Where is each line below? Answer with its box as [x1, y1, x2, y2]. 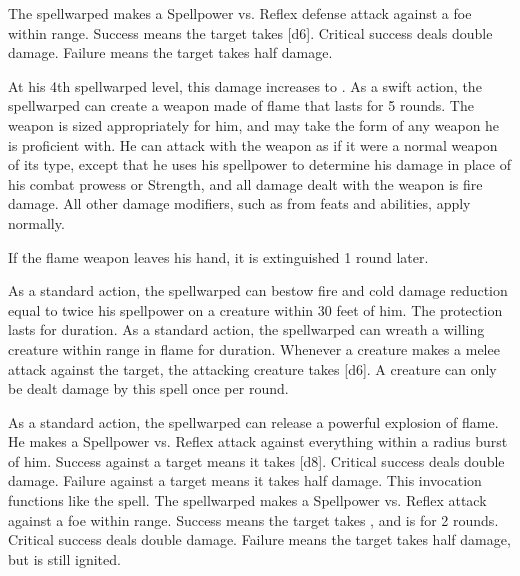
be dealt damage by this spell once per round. [8, 378, 289, 399]
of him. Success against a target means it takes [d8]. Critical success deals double [8, 450, 505, 471]
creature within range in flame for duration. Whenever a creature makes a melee [8, 338, 500, 359]
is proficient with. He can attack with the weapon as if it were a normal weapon [8, 134, 498, 155]
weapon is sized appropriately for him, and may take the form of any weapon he [8, 114, 500, 135]
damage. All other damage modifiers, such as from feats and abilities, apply [8, 193, 471, 214]
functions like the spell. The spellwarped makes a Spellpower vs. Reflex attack [8, 490, 487, 511]
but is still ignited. [8, 548, 121, 569]
